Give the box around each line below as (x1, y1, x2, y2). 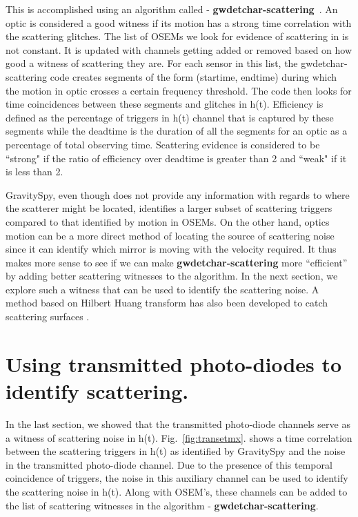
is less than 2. (6, 164, 63, 179)
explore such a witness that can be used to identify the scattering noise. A (6, 282, 319, 296)
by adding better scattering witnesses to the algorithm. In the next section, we (6, 269, 338, 283)
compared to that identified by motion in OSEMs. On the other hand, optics (6, 214, 330, 228)
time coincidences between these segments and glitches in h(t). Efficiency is (6, 97, 324, 111)
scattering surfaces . (6, 309, 90, 324)
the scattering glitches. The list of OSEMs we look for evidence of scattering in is (6, 29, 349, 43)
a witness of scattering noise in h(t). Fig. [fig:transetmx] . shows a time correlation (6, 430, 352, 445)
